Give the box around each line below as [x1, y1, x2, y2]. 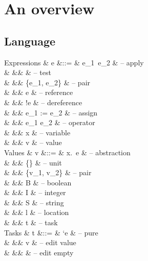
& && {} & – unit [4, 157, 62, 168]
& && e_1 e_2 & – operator [4, 117, 95, 128]
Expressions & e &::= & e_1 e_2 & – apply [4, 57, 144, 67]
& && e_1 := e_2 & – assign [4, 107, 98, 117]
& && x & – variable [4, 127, 71, 137]
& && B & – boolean [4, 177, 72, 187]
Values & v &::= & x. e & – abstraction [4, 147, 131, 157]
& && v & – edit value [4, 237, 76, 248]
